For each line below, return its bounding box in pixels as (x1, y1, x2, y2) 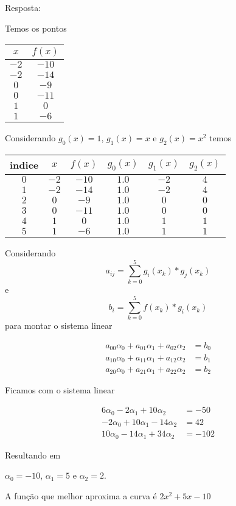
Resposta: (5, 1, 41, 13)
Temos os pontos (5, 21, 67, 34)
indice (10, 157, 39, 172)
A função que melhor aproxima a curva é (5, 489, 157, 502)
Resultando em (5, 448, 61, 461)
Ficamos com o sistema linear (5, 384, 115, 396)
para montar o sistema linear (5, 319, 113, 332)
